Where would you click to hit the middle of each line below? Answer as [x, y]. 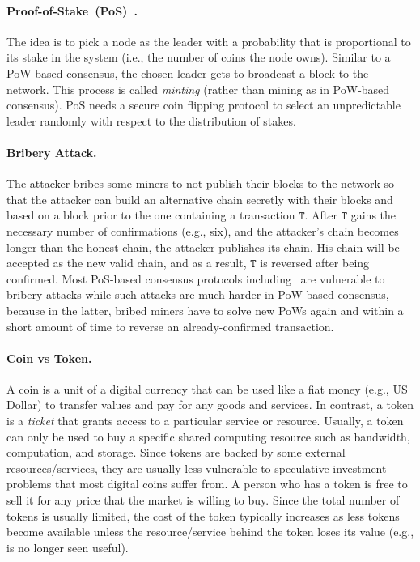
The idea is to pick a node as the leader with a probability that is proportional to [209, 41]
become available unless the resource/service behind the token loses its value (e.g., [210, 532]
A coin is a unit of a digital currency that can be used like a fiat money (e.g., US [207, 388]
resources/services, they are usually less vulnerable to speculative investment [197, 468]
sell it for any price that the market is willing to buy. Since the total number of [203, 500]
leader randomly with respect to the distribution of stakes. [151, 120]
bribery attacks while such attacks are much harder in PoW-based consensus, [198, 294]
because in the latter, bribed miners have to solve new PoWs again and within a [205, 310]
